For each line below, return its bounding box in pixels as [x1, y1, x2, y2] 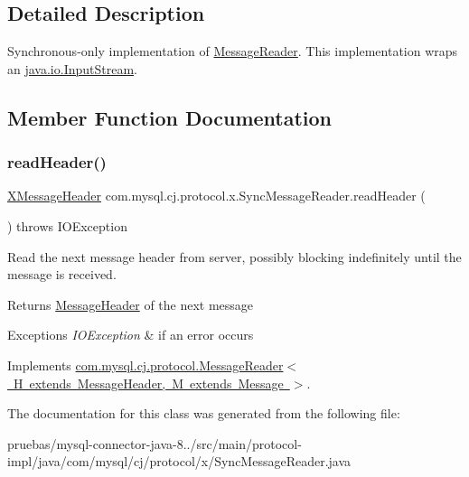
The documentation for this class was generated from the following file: [7, 404, 400, 423]
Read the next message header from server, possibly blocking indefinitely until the [7, 247, 462, 266]
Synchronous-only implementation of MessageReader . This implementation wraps [7, 42, 458, 61]
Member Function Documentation [7, 103, 333, 131]
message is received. [7, 265, 117, 284]
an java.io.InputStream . [7, 59, 137, 78]
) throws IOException [7, 216, 127, 235]
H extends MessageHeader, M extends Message [13, 373, 284, 392]
